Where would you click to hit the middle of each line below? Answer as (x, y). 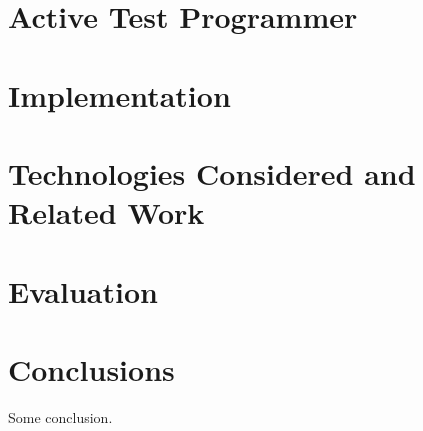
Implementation (119, 94)
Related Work (106, 212)
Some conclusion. (60, 416)
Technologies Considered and (212, 172)
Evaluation (83, 290)
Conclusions (91, 368)
